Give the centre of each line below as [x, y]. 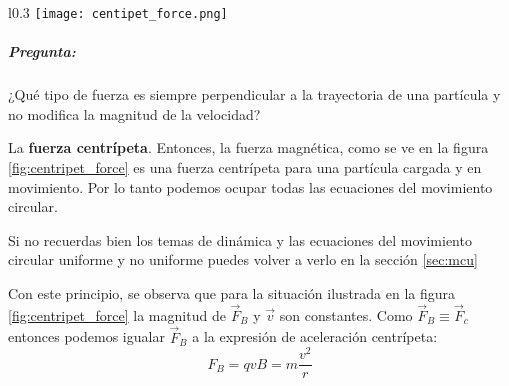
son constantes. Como [346, 314]
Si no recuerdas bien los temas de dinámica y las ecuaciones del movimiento [240, 239]
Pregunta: [42, 51]
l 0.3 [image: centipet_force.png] [118, 12]
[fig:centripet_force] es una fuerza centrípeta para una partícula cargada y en [245, 167]
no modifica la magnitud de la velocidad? [134, 113]
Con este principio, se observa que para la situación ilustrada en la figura [232, 292]
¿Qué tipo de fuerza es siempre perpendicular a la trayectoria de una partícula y [254, 94]
